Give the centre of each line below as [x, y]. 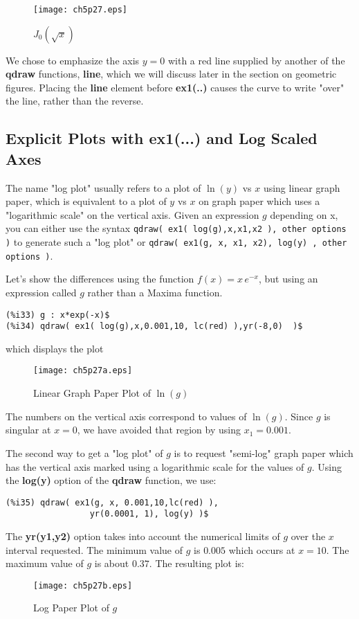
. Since [299, 416]
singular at [28, 430]
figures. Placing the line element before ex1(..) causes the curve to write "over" [175, 87]
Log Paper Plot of [71, 608]
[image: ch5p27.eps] [81, 10]
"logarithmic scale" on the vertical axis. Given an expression [132, 214]
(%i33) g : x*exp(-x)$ [58, 315]
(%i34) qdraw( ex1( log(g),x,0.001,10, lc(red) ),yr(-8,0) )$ [154, 326]
